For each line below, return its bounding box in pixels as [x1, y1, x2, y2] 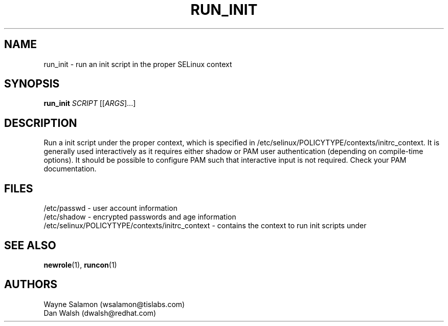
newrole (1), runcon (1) [43, 260, 117, 269]
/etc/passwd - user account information [43, 204, 177, 213]
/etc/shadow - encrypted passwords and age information [43, 212, 236, 222]
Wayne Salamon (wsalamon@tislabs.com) [43, 299, 185, 309]
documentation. [43, 164, 97, 173]
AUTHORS [4, 278, 58, 291]
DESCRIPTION [4, 116, 77, 129]
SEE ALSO [4, 238, 56, 252]
